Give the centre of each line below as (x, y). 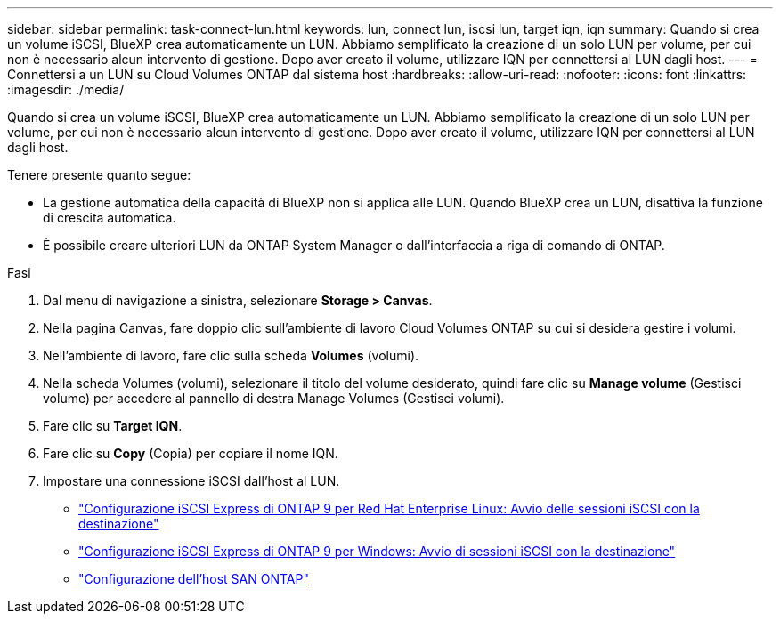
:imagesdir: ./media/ (66, 89)
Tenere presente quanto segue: (99, 175)
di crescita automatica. (110, 218)
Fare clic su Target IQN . (113, 426)
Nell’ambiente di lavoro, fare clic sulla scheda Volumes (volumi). (231, 355)
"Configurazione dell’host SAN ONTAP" (194, 579)
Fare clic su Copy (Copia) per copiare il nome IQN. (191, 453)
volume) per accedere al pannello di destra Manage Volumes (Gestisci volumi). (274, 398)
